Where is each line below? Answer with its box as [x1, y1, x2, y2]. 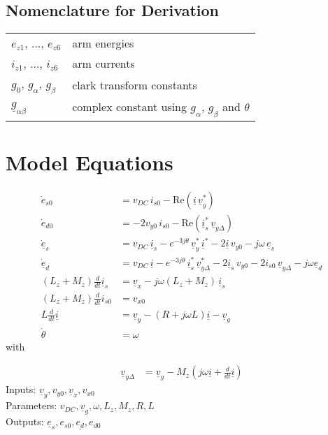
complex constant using [72, 98, 187, 115]
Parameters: [6, 398, 57, 413]
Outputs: [6, 414, 44, 429]
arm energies [72, 35, 134, 52]
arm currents [72, 55, 135, 72]
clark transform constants [72, 77, 197, 94]
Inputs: [6, 382, 36, 397]
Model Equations [6, 147, 173, 176]
